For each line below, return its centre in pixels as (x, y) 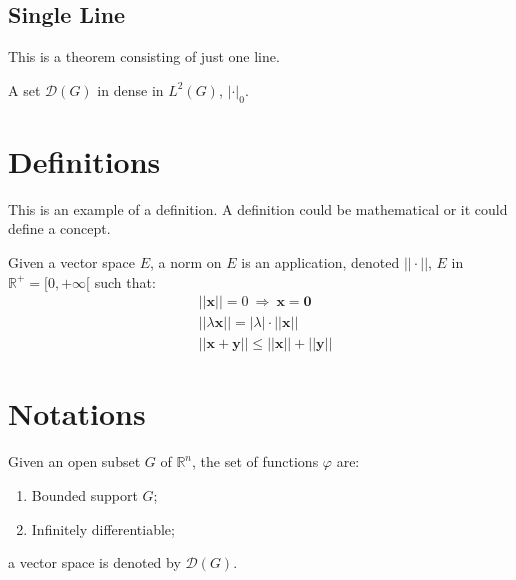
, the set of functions (255, 461)
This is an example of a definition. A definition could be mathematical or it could (258, 208)
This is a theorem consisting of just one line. (144, 56)
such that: (125, 281)
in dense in (130, 89)
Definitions (84, 160)
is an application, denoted (320, 261)
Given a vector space (71, 261)
